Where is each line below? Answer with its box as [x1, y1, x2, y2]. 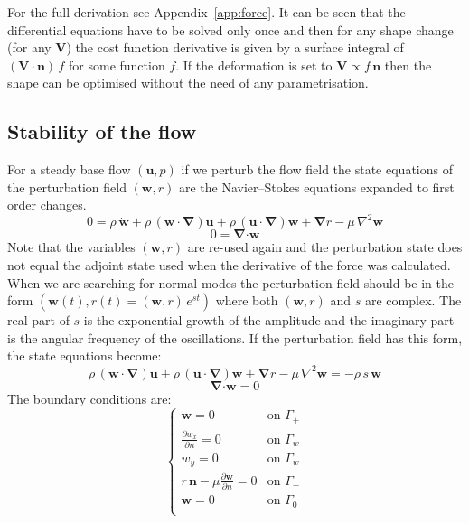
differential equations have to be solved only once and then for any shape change [7, 20, 454, 39]
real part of [7, 311, 70, 330]
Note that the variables [7, 238, 136, 257]
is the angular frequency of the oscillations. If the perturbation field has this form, [7, 328, 463, 347]
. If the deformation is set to [175, 55, 333, 74]
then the [384, 55, 432, 74]
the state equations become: [7, 346, 162, 365]
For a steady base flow [7, 160, 131, 179]
